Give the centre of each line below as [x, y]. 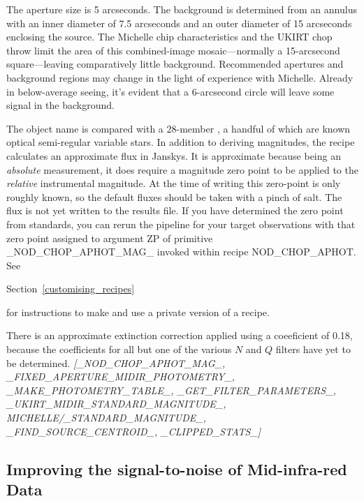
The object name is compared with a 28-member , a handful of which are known [179, 128]
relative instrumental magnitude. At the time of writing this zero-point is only [174, 183]
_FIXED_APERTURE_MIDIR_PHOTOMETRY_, [121, 376]
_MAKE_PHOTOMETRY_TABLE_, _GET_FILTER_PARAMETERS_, [171, 390]
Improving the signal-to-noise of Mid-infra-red [177, 469]
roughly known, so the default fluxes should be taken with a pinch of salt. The [174, 196]
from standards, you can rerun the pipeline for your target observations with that [181, 224]
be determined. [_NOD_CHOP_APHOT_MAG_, [116, 362]
